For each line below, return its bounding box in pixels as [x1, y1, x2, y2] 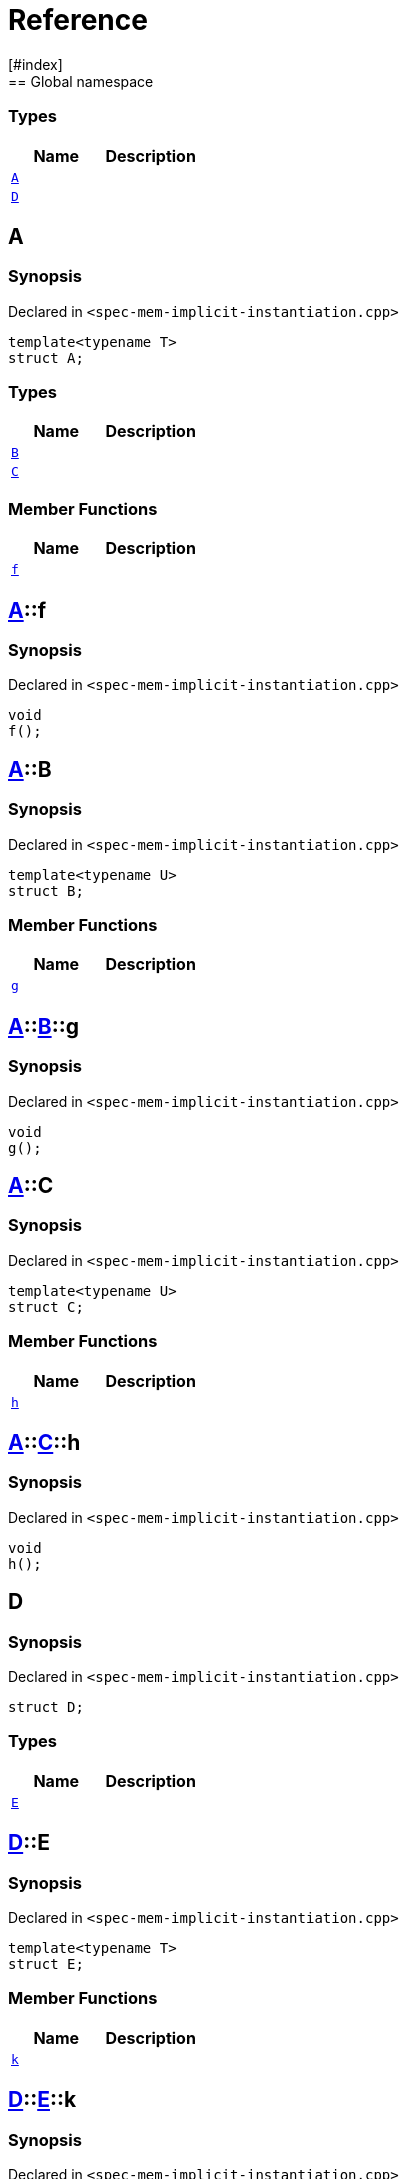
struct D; [8, 1699, 84, 1716]
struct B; [8, 882, 84, 899]
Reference [8, 3, 148, 37]
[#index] [8, 55, 63, 73]
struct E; [8, 1956, 84, 1972]
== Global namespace [8, 72, 154, 90]
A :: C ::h [8, 1430, 81, 1456]
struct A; [8, 349, 84, 366]
